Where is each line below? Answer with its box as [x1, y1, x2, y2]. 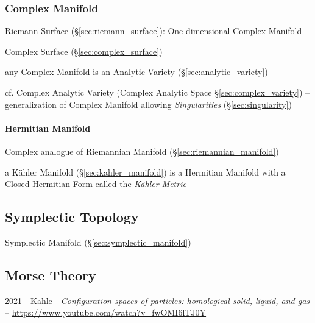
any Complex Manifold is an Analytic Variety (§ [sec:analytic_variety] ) [5, 65, 268, 78]
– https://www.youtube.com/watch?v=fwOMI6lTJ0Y [5, 306, 207, 319]
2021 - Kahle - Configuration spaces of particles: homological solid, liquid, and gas [5, 294, 310, 307]
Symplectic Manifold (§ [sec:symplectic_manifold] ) [5, 235, 191, 248]
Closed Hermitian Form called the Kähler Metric [5, 177, 186, 190]
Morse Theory [5, 265, 96, 284]
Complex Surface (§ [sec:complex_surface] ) [5, 44, 163, 57]
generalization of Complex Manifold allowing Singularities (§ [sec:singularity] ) [5, 98, 292, 110]
